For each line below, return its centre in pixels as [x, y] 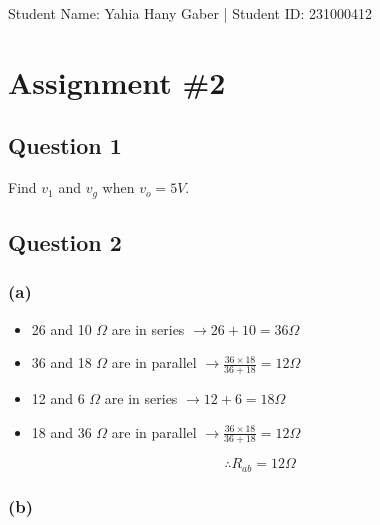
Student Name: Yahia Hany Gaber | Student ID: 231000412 [190, 13]
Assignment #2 [117, 81]
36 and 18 [61, 362]
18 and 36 [61, 431]
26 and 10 [61, 328]
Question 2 [65, 242]
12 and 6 [58, 398]
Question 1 [65, 145]
